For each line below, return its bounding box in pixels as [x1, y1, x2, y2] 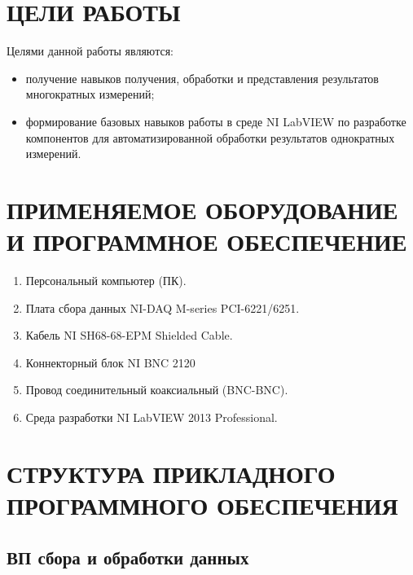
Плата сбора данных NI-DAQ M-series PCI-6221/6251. [25, 299, 300, 316]
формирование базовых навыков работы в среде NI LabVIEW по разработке [25, 112, 406, 129]
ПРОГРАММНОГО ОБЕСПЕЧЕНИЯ [7, 488, 398, 521]
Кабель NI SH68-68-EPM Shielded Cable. [25, 327, 233, 344]
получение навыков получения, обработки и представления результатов [25, 69, 379, 86]
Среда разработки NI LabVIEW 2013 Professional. [25, 408, 278, 425]
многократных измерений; [25, 86, 155, 103]
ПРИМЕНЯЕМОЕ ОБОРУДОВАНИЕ [7, 192, 398, 226]
